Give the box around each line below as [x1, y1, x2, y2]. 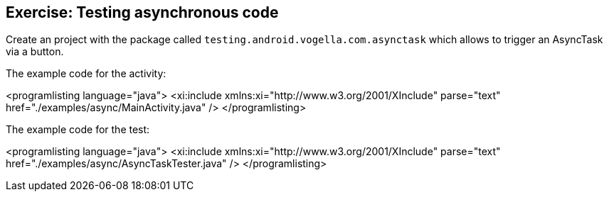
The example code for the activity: [6, 67, 166, 80]
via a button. [6, 45, 64, 58]
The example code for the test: [6, 123, 150, 136]
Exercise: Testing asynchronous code [6, 4, 279, 21]
